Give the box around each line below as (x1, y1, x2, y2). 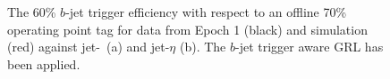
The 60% (7, 3, 56, 20)
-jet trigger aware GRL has (235, 37, 384, 56)
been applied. (7, 54, 81, 73)
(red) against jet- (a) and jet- (7, 37, 170, 56)
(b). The (179, 37, 226, 56)
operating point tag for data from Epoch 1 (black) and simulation (7, 20, 368, 38)
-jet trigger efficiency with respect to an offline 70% (65, 3, 347, 20)
